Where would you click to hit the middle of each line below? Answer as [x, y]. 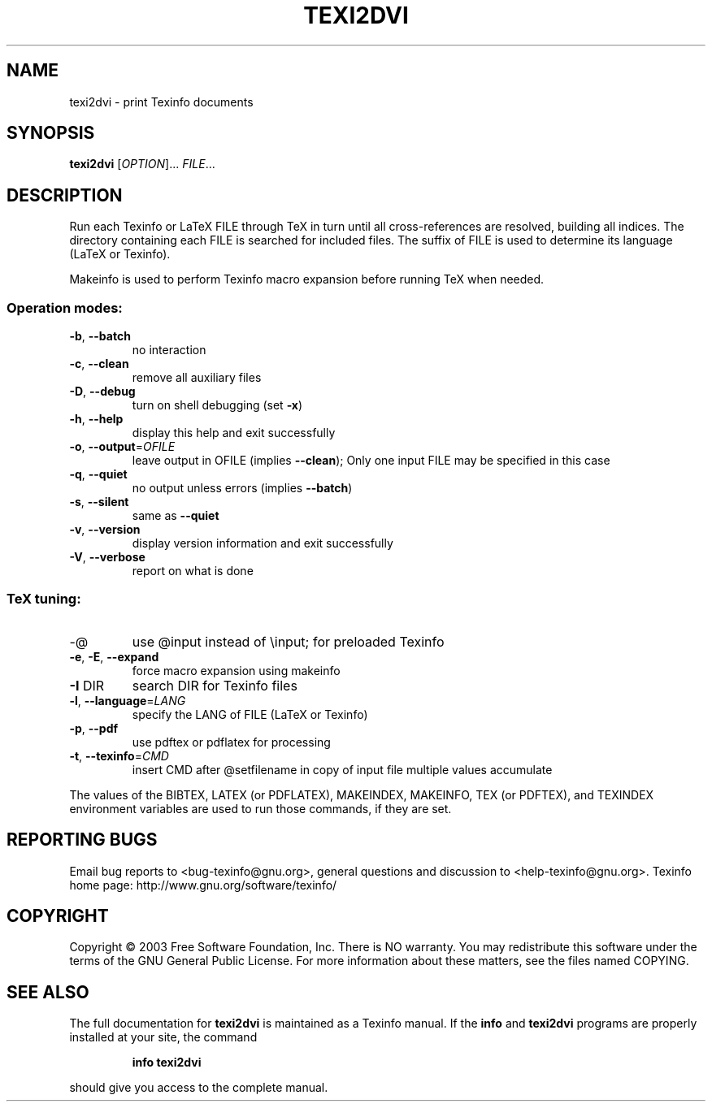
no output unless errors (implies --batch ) [242, 488]
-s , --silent [99, 502]
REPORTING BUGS [82, 840]
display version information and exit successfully [263, 543]
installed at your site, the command [163, 1037]
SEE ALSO [48, 992]
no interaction [169, 350]
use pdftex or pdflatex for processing [231, 742]
